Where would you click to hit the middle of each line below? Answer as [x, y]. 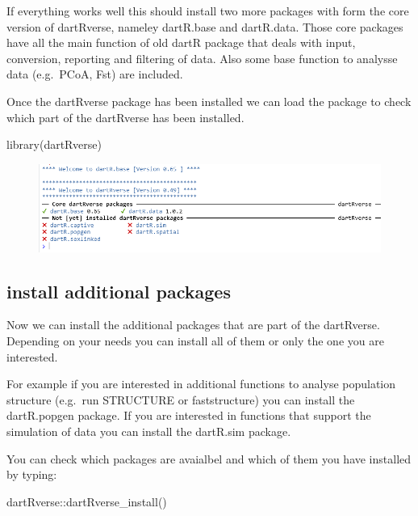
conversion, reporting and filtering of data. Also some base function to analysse [202, 58]
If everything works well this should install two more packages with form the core [208, 11]
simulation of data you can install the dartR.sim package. [149, 431]
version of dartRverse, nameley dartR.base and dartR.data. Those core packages [205, 26]
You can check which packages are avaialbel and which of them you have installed [209, 458]
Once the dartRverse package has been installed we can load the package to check [209, 101]
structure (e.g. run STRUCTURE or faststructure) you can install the [181, 399]
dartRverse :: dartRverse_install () [87, 501]
